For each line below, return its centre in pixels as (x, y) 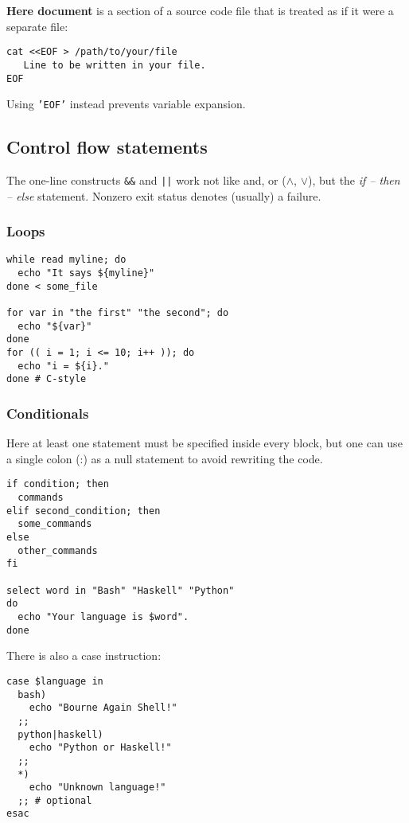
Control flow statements (107, 147)
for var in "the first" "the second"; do (118, 313)
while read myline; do (66, 260)
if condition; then (58, 484)
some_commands (55, 524)
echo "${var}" (55, 326)
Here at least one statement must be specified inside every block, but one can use (204, 443)
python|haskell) (60, 734)
